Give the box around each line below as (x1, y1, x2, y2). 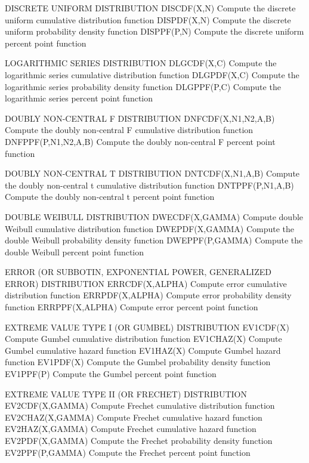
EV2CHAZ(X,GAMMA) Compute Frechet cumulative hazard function (5, 410, 262, 423)
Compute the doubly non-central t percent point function (5, 190, 215, 203)
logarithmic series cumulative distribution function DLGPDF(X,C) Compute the (5, 68, 299, 81)
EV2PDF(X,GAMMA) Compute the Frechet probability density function (5, 434, 273, 446)
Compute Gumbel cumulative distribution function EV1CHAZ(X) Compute (5, 332, 282, 345)
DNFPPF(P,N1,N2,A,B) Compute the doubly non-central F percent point (5, 135, 276, 147)
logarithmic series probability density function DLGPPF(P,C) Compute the (5, 80, 281, 92)
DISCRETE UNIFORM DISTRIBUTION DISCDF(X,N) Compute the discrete (5, 2, 296, 14)
